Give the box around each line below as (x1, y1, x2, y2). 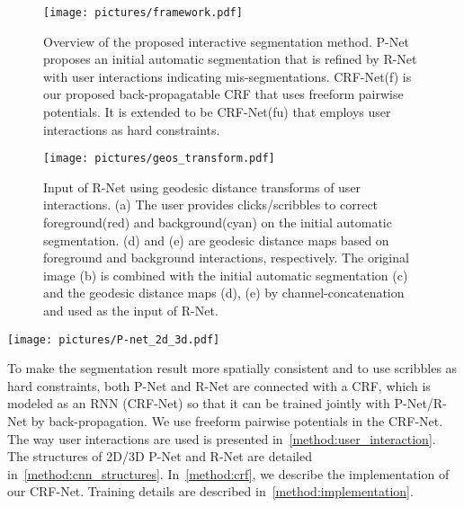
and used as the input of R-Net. (43, 301, 219, 320)
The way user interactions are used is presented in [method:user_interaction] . (7, 429, 436, 448)
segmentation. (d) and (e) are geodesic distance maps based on (43, 230, 389, 249)
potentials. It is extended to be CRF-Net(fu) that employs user (43, 102, 391, 121)
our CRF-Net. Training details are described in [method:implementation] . (7, 482, 414, 501)
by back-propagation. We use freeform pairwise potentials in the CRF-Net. (31, 412, 443, 431)
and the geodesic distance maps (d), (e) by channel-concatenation (43, 283, 405, 302)
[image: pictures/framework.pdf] (43, 6, 243, 19)
